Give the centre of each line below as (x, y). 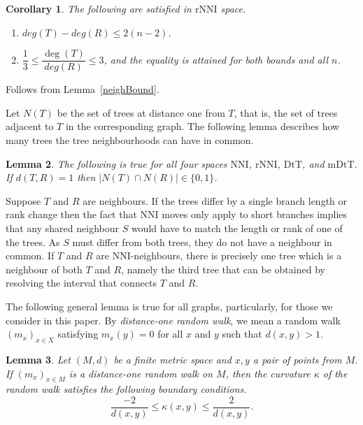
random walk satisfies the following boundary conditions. (126, 389)
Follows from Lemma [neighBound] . (83, 89)
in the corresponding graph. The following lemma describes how (202, 126)
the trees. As (33, 242)
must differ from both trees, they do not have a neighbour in (202, 242)
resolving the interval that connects (81, 283)
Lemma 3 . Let (38, 359)
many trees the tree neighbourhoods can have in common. (130, 140)
